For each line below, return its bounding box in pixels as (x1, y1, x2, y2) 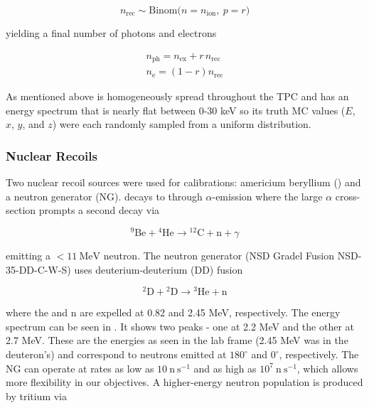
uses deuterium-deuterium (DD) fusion (74, 262, 243, 277)
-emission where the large (212, 188, 323, 203)
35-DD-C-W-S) (6, 262, 71, 277)
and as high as (193, 360, 257, 375)
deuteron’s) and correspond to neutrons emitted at (6, 347, 227, 362)
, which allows (296, 360, 358, 375)
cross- (335, 188, 360, 203)
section (6, 203, 36, 218)
